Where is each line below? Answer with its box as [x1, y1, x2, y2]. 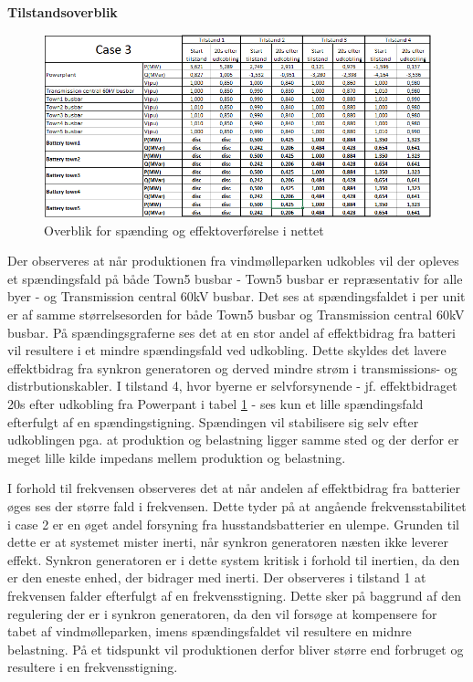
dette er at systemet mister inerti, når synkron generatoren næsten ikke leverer [7, 532, 448, 551]
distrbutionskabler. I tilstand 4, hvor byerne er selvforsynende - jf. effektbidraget [7, 376, 457, 395]
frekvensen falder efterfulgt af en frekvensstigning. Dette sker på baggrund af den [7, 585, 461, 604]
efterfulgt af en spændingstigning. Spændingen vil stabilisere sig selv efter [7, 412, 419, 431]
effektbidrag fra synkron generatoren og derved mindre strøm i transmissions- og [7, 358, 457, 377]
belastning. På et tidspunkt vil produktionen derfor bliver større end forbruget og [7, 639, 464, 658]
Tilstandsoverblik [7, 3, 118, 21]
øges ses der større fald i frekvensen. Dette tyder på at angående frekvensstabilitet [7, 496, 467, 515]
